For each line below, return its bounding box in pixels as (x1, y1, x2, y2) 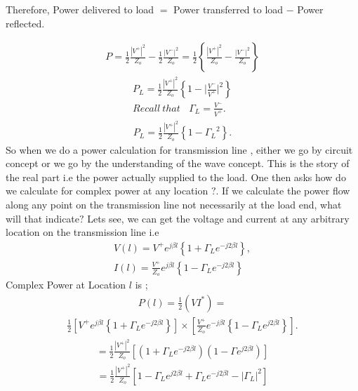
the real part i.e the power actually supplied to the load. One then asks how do (6, 169, 346, 184)
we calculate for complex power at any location (6, 183, 208, 198)
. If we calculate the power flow (216, 183, 350, 198)
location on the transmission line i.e (6, 225, 159, 239)
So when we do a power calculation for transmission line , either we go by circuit (6, 142, 353, 157)
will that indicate (6, 211, 80, 225)
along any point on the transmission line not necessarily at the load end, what (6, 197, 342, 212)
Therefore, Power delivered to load (6, 2, 154, 16)
